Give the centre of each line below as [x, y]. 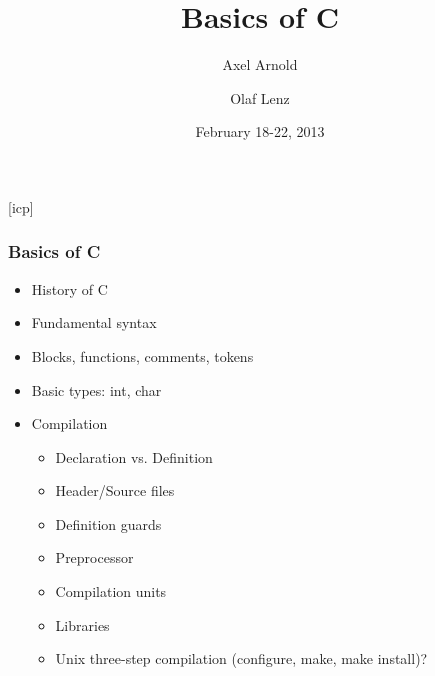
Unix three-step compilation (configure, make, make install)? [241, 658]
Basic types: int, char [96, 389]
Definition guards [108, 523]
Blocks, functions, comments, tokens [142, 355]
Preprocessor [94, 557]
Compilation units [111, 591]
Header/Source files [115, 490]
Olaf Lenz [260, 97]
